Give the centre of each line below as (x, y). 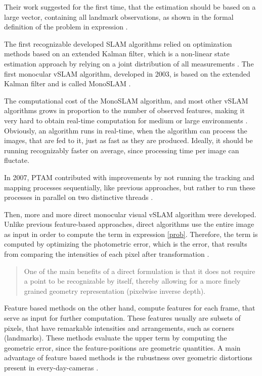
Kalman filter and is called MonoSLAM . (68, 83)
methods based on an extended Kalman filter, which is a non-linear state (117, 54)
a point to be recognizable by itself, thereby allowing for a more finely (132, 281)
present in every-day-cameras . (51, 367)
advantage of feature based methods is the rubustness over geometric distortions (128, 357)
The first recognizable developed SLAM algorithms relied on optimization (118, 43)
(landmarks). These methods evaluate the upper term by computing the (116, 338)
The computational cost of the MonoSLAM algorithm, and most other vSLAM (126, 100)
